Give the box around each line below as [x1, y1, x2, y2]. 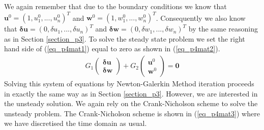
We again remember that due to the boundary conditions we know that [4, 1, 227, 11]
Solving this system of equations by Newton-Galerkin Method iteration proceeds [4, 78, 254, 88]
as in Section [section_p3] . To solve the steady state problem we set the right [4, 33, 245, 44]
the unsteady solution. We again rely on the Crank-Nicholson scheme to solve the [4, 98, 258, 109]
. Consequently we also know [156, 12, 246, 23]
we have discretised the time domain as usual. [4, 118, 147, 128]
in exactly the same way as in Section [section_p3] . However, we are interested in [4, 88, 258, 99]
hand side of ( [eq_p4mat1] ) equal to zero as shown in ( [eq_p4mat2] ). [4, 43, 220, 54]
